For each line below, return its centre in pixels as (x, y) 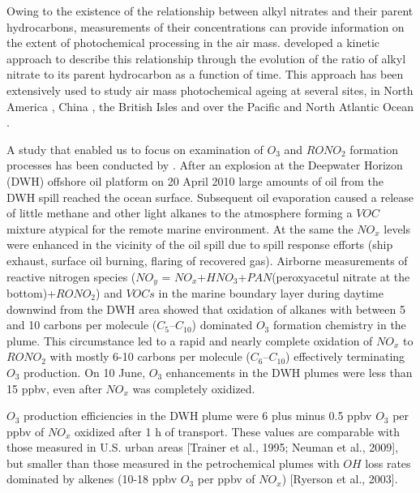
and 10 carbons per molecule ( (82, 325)
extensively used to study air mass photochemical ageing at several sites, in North (210, 90)
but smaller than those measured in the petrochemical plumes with (173, 463)
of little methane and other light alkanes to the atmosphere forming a (180, 213)
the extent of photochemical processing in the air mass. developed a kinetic (193, 43)
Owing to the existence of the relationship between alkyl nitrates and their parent (210, 11)
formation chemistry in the (339, 325)
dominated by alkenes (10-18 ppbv (92, 479)
